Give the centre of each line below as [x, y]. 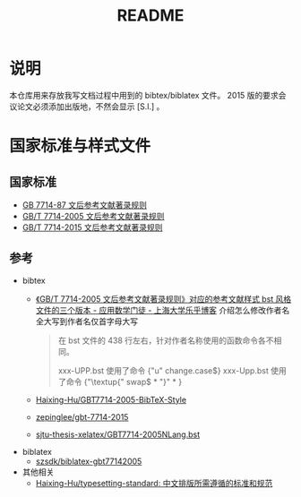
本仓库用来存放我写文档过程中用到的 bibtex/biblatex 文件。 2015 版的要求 [144, 95]
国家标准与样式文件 [80, 146]
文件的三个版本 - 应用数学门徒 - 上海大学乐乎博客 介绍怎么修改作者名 [163, 310]
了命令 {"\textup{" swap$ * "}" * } [120, 381]
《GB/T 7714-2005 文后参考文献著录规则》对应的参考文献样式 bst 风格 [163, 299]
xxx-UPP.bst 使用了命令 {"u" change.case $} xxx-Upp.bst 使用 [172, 370]
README [150, 16]
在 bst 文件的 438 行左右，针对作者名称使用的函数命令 [158, 340]
